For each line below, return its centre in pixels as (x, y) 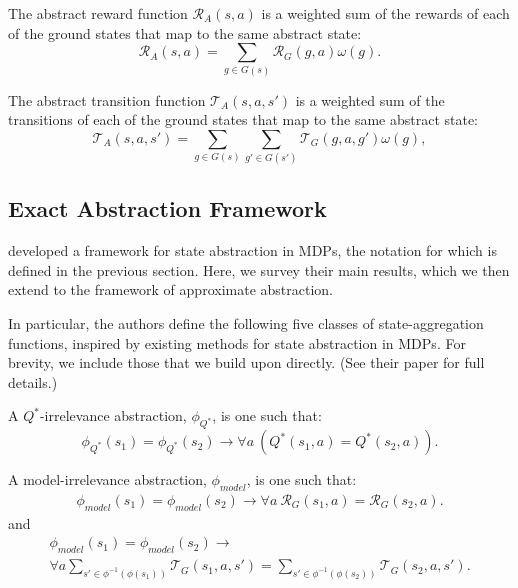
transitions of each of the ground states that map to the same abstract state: (243, 119)
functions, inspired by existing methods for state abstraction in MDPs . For (237, 342)
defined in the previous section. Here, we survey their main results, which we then (259, 269)
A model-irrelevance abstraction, (107, 479)
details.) (33, 381)
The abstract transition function (107, 99)
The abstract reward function (98, 13)
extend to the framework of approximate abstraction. (170, 289)
